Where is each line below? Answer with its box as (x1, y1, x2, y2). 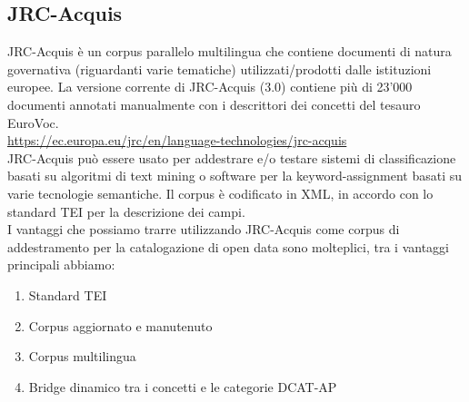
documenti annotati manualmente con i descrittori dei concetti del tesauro (7, 94, 421, 113)
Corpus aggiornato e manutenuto (28, 316, 213, 335)
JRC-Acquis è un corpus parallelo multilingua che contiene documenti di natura (7, 42, 452, 61)
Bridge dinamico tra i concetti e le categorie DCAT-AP (28, 377, 337, 396)
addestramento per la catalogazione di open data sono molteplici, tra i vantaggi (7, 237, 449, 256)
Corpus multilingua (28, 347, 136, 366)
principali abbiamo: (7, 255, 115, 274)
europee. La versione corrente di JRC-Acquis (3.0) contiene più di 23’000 (7, 77, 413, 96)
